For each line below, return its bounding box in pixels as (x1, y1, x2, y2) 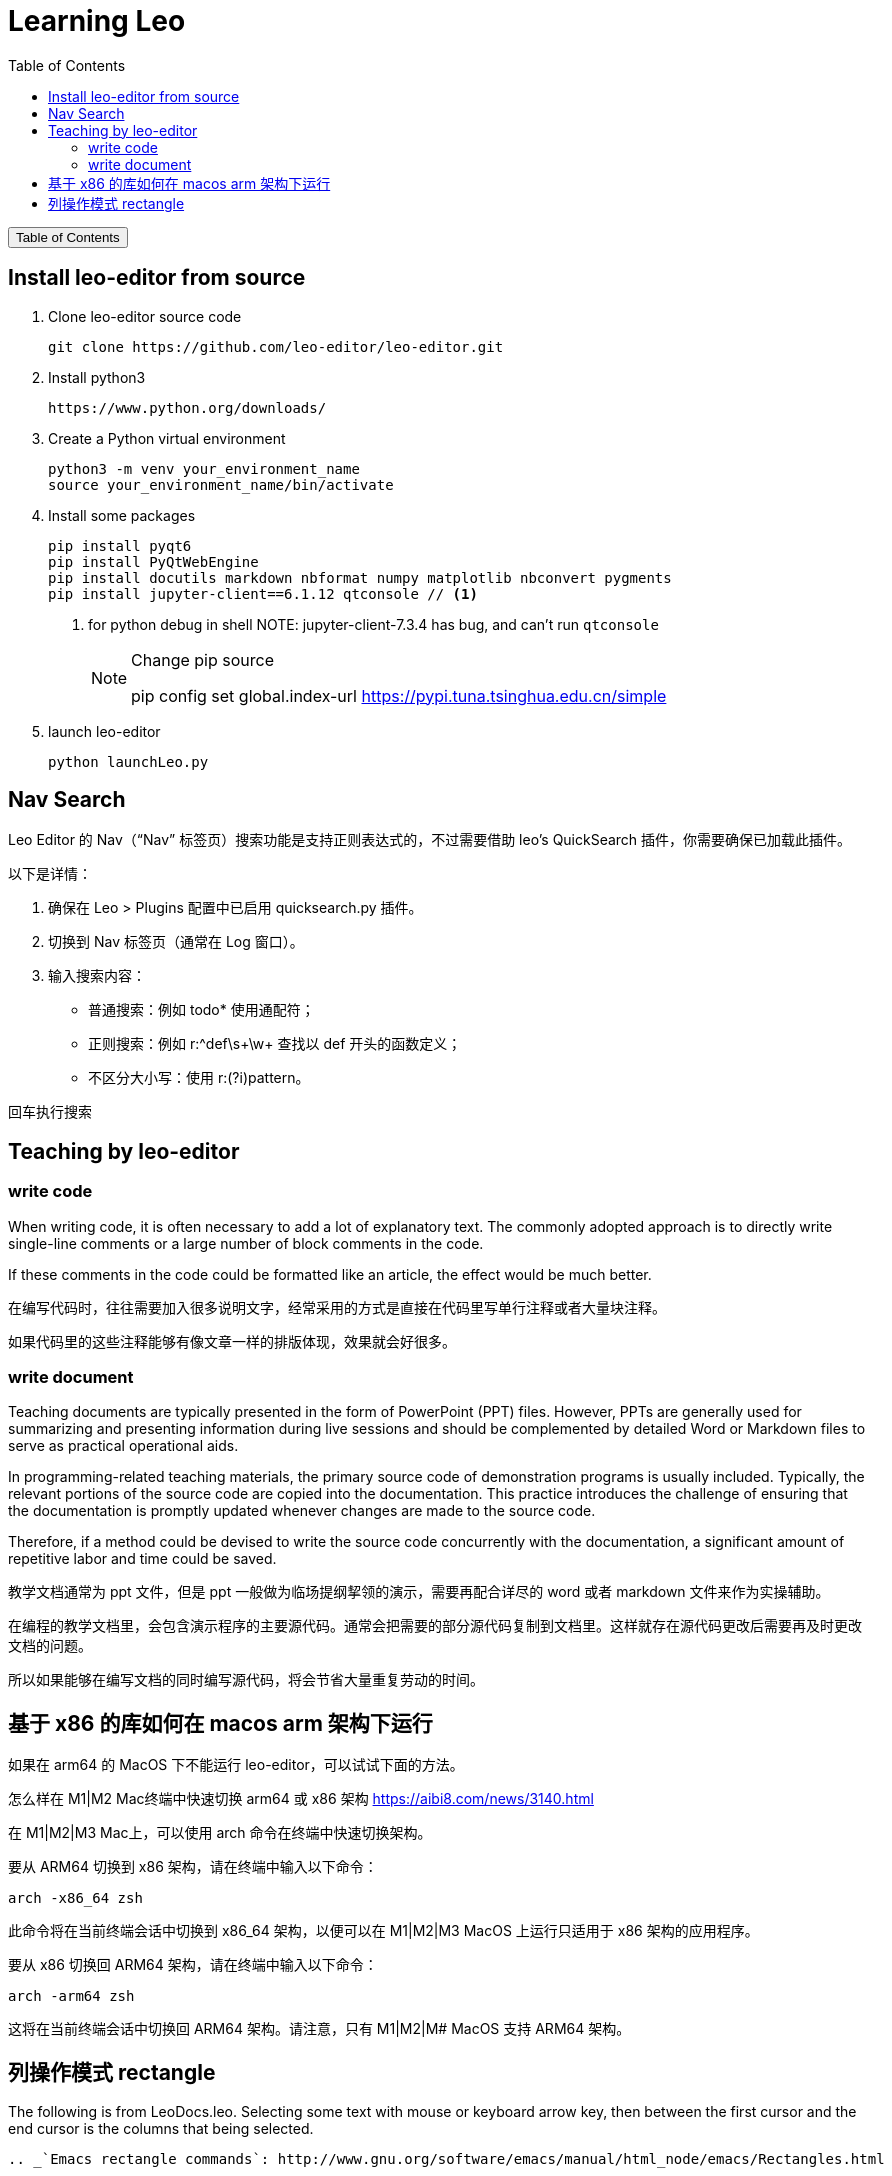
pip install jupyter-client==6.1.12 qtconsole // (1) (48, 585, 478, 602)
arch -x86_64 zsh (8, 1890, 143, 1907)
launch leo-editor (48, 722, 161, 740)
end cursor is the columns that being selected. (8, 2120, 314, 2138)
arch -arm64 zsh (8, 1988, 135, 2005)
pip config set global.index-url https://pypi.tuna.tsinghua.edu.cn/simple (131, 685, 667, 706)
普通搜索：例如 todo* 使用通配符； (88, 1001, 315, 1019)
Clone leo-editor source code (48, 307, 242, 325)
